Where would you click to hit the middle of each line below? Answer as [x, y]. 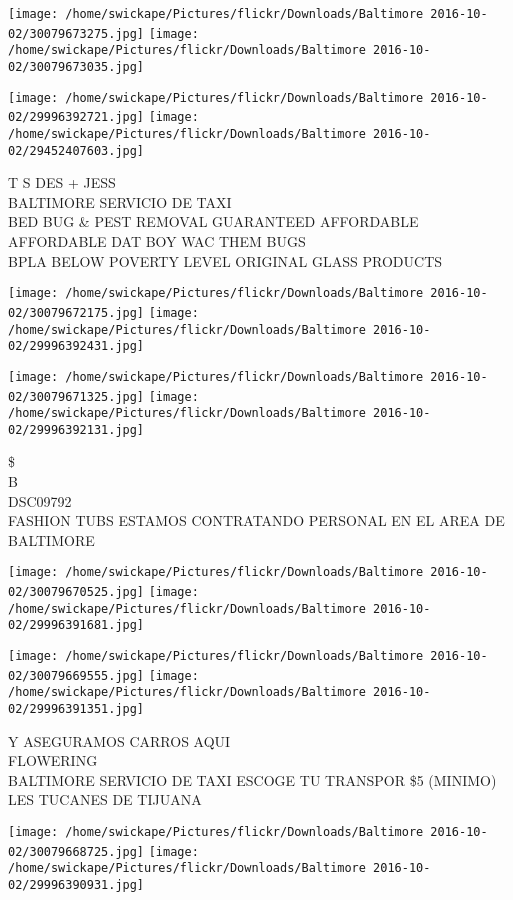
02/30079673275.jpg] [76, 33]
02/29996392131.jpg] [76, 429]
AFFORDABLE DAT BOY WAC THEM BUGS [157, 241]
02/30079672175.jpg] [76, 312]
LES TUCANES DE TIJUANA [105, 799]
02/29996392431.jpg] [76, 346]
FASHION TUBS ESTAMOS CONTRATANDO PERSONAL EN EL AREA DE [256, 520]
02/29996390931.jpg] [76, 885]
